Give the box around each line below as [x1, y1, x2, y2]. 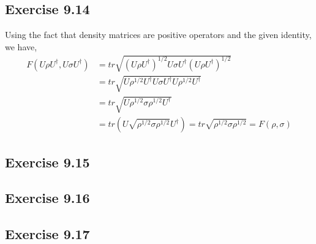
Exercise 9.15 [5, 152, 90, 171]
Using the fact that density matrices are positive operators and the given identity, [5, 28, 312, 41]
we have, [5, 40, 37, 53]
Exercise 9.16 [5, 188, 90, 207]
